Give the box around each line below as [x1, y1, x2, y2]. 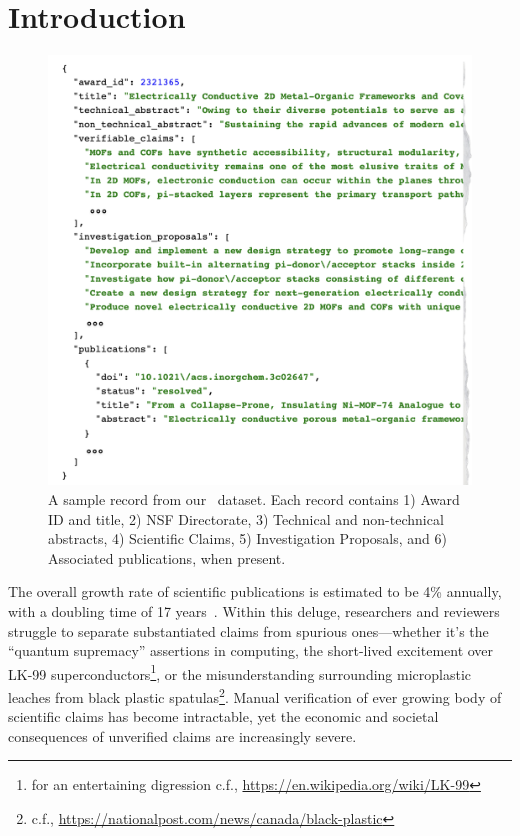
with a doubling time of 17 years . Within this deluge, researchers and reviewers [8, 600, 500, 621]
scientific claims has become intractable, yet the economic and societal [8, 706, 439, 727]
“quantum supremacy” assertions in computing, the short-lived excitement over [8, 640, 494, 661]
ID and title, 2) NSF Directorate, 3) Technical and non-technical [48, 508, 444, 529]
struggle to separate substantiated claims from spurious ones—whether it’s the [8, 620, 489, 641]
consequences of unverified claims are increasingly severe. [8, 725, 357, 746]
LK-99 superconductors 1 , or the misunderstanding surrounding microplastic [8, 660, 472, 684]
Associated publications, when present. [48, 547, 286, 568]
